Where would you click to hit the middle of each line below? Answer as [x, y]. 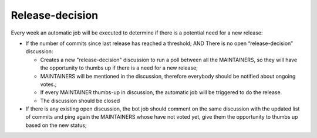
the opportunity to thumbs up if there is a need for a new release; [119, 68]
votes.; [48, 84]
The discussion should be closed [80, 101]
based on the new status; [56, 125]
